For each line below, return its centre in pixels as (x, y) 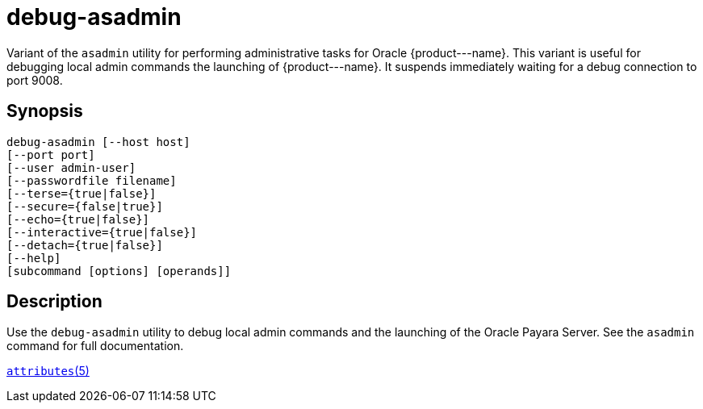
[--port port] (51, 154)
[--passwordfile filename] (92, 180)
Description (54, 302)
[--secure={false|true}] (85, 206)
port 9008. (35, 80)
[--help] (34, 258)
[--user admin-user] (71, 167)
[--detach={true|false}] (85, 245)
